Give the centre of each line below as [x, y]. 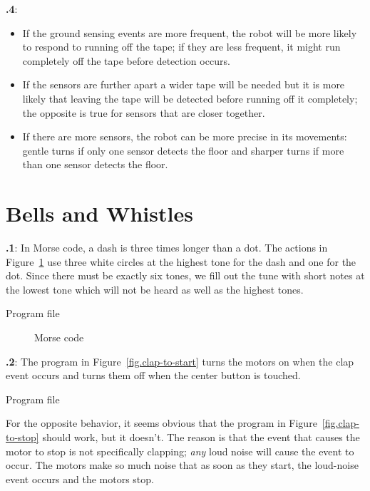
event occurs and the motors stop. [80, 479]
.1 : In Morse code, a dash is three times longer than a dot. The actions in [167, 248]
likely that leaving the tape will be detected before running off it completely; [190, 98]
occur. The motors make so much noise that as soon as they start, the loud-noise [182, 465]
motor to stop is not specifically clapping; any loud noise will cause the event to [180, 451]
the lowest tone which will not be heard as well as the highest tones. [155, 289]
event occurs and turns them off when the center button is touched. [153, 375]
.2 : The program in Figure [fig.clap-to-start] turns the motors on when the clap [180, 361]
